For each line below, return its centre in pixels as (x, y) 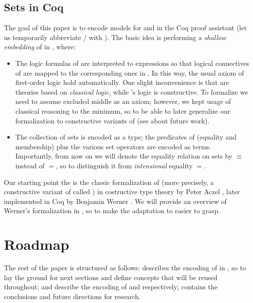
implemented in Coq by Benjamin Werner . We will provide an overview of (115, 201)
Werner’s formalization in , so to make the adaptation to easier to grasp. (112, 211)
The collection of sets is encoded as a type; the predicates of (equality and (126, 137)
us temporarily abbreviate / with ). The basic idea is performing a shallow (115, 37)
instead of (30, 165)
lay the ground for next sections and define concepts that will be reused (111, 277)
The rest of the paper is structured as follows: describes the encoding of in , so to (125, 268)
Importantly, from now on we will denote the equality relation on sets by (124, 156)
